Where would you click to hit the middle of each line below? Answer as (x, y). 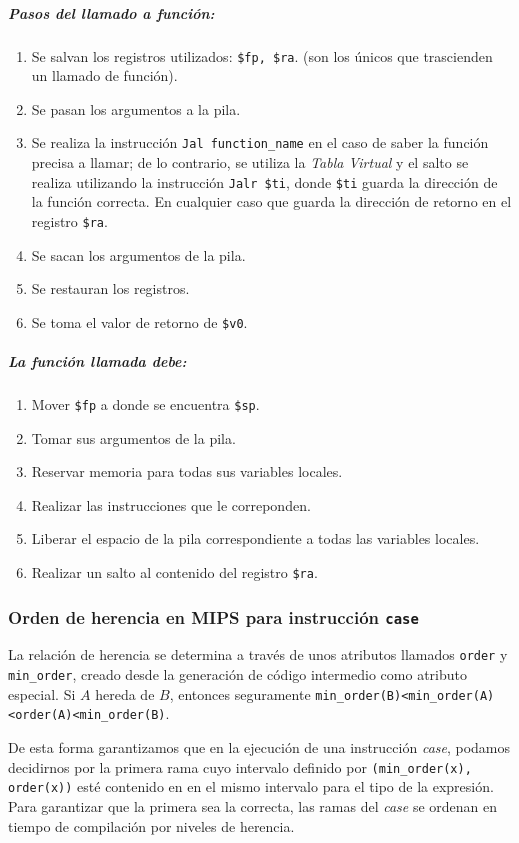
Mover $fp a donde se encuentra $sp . (145, 403)
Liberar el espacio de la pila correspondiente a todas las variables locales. (255, 538)
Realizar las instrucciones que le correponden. (171, 504)
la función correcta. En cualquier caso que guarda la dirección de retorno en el (271, 201)
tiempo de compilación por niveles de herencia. (151, 825)
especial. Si (42, 693)
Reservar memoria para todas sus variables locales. (187, 471)
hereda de (125, 693)
